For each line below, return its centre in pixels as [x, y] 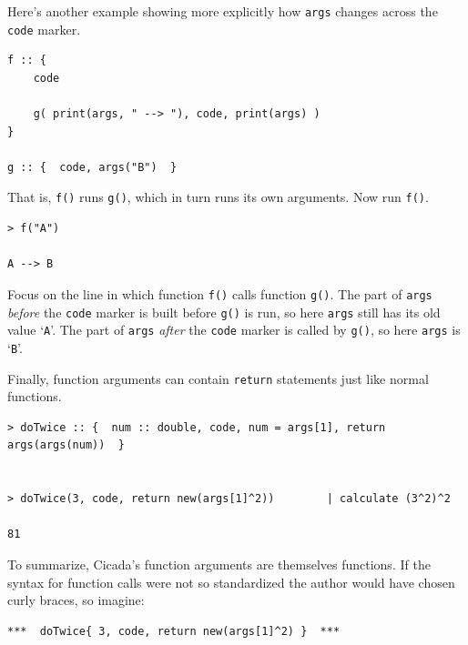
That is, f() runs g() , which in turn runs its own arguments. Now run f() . [218, 197]
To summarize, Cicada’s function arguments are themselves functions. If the [219, 564]
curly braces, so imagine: [76, 600]
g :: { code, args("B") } [92, 167]
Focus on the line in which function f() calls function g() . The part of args [220, 293]
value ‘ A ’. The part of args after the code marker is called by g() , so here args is [234, 330]
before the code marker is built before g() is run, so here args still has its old [224, 312]
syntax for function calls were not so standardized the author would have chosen [231, 582]
